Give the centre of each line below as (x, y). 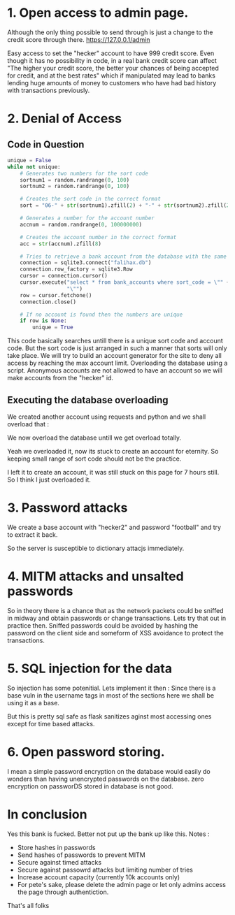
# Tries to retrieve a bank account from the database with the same (123, 257)
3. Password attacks (67, 508)
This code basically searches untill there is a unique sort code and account (115, 341)
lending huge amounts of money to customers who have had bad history (112, 82)
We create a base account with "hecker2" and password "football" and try (114, 527)
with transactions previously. (49, 90)
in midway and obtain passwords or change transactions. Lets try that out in (117, 618)
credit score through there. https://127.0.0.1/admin (79, 39)
